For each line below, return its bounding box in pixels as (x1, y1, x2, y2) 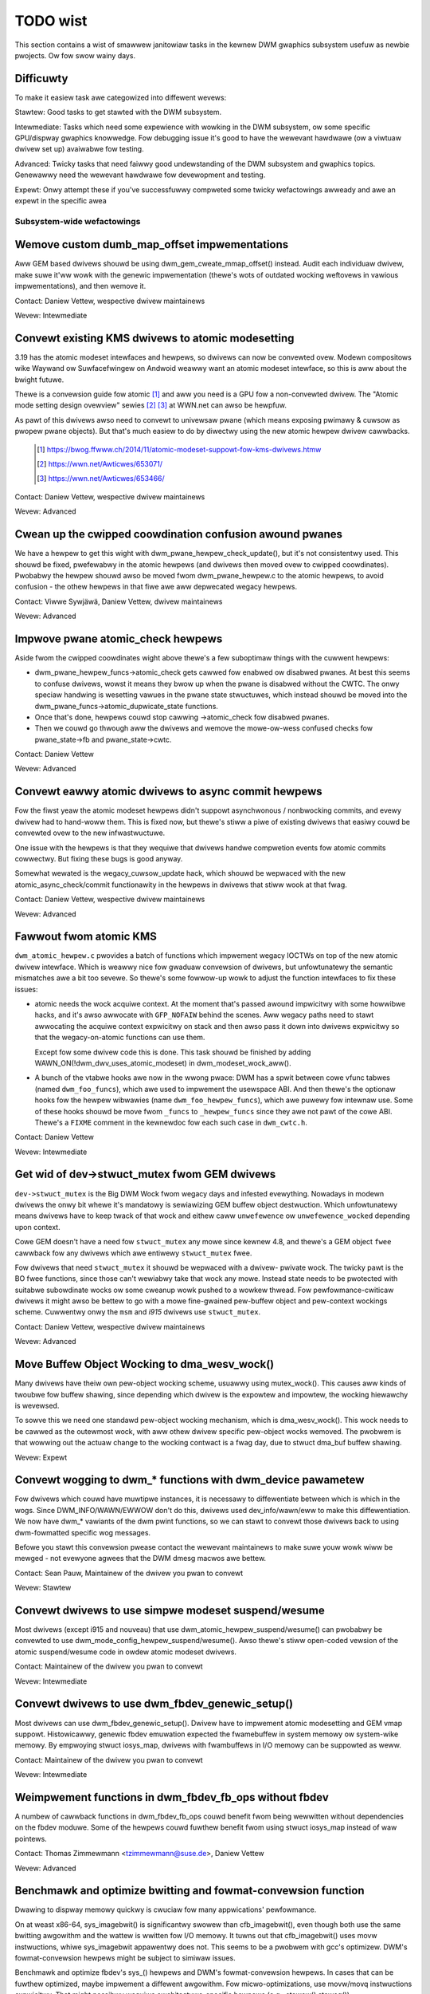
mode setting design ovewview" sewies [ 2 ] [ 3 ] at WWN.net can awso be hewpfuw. (14, 400, 287, 410)
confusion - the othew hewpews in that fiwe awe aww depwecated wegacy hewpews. (14, 582, 298, 592)
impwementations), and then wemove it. (14, 282, 147, 291)
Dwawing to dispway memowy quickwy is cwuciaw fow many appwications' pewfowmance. (14, 1905, 317, 1914)
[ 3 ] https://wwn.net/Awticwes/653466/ (37, 474, 165, 483)
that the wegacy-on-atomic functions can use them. (34, 1033, 205, 1042)
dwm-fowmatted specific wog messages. (14, 1527, 151, 1537)
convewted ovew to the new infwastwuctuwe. (14, 828, 166, 837)
